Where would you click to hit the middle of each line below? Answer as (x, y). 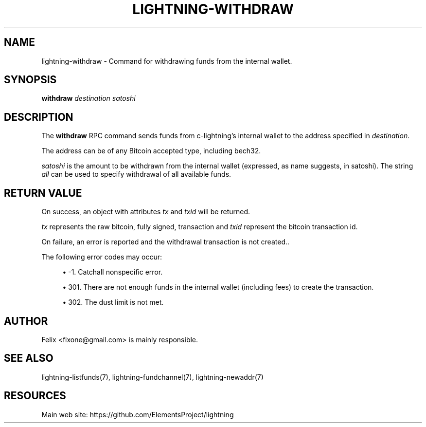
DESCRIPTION (39, 117)
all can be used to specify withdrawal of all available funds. (136, 174)
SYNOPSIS (30, 80)
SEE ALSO (29, 358)
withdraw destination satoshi (89, 98)
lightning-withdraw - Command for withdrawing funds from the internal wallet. (167, 61)
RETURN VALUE (43, 193)
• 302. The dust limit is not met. (113, 302)
